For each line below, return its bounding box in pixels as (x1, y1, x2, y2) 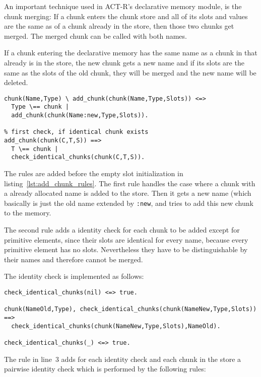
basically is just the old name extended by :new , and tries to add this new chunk (4, 197, 253, 208)
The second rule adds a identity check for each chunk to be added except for (4, 224, 240, 235)
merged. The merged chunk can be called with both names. (4, 30, 187, 41)
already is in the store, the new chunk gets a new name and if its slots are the (4, 57, 244, 67)
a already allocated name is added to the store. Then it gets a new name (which (4, 188, 251, 198)
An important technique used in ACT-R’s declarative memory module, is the (4, 1, 242, 11)
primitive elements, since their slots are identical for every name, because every (4, 234, 248, 245)
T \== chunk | (11, 145, 58, 153)
